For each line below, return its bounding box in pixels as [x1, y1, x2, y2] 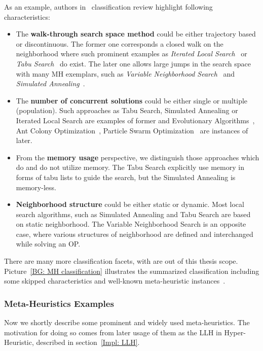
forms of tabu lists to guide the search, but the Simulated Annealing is [16, 171, 236, 182]
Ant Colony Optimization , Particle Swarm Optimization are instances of [16, 125, 248, 135]
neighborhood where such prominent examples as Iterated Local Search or [16, 48, 247, 59]
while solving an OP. [16, 238, 81, 249]
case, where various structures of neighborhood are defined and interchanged [16, 228, 253, 239]
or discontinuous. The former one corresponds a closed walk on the [16, 38, 223, 49]
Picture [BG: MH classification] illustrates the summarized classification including [4, 265, 259, 276]
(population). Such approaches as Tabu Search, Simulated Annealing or [16, 105, 238, 116]
